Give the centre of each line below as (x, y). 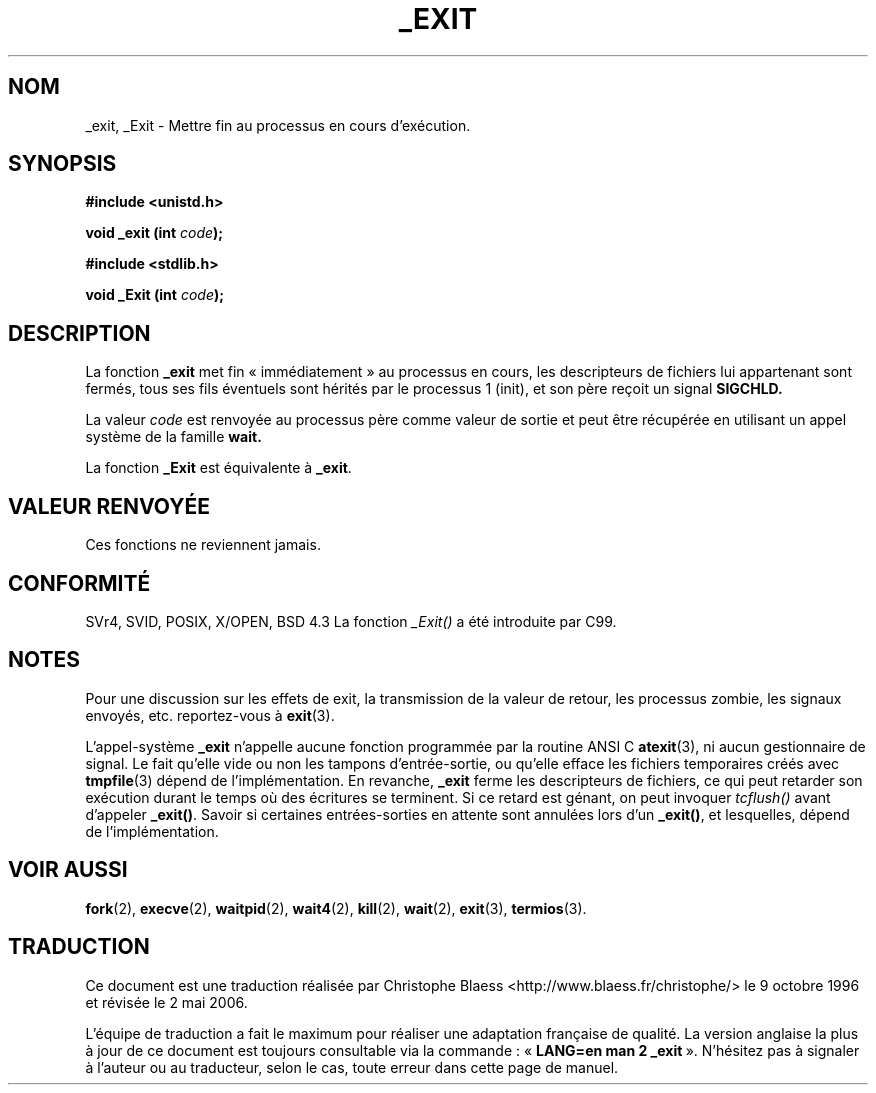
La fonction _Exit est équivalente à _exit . (218, 468)
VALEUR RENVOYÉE (109, 506)
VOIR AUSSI (68, 870)
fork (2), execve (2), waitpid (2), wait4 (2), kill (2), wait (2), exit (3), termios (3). (336, 908)
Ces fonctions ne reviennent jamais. (203, 545)
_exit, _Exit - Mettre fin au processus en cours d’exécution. (278, 125)
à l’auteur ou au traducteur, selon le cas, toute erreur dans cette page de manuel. (352, 1067)
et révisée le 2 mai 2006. (166, 1002)
